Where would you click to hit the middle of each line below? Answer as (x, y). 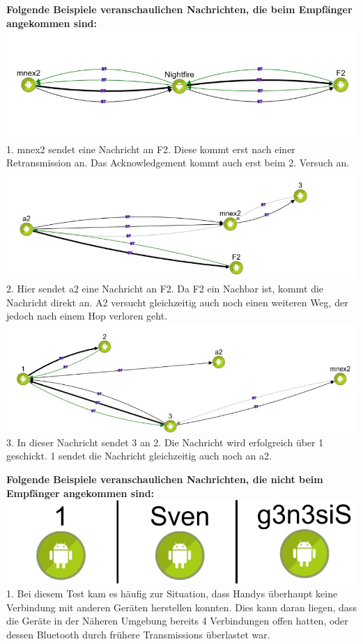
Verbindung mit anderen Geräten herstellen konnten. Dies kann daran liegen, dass (181, 607)
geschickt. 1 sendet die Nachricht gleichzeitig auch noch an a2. (139, 456)
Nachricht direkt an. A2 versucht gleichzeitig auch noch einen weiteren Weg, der (177, 302)
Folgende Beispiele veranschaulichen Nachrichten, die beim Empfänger (179, 9)
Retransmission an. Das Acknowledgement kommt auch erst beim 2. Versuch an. (178, 163)
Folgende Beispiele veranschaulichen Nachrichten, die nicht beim (165, 479)
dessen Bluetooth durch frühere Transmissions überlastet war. (138, 634)
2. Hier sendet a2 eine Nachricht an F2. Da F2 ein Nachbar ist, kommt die (165, 289)
